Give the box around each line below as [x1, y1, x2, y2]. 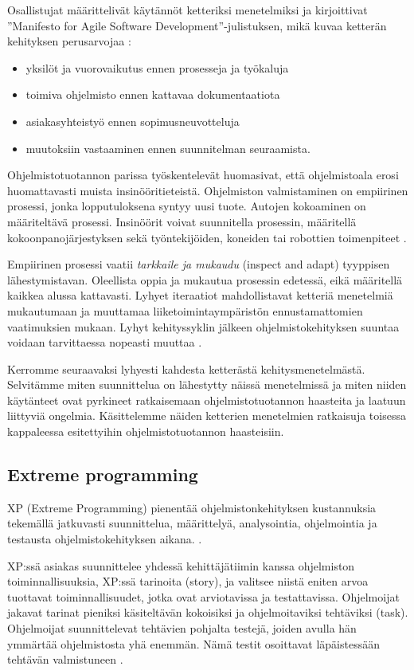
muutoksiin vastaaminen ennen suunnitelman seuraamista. [25, 139, 310, 156]
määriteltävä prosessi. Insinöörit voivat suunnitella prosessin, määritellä [7, 213, 357, 229]
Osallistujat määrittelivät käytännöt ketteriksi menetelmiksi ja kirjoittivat [7, 2, 368, 18]
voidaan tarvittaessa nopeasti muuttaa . [7, 334, 202, 351]
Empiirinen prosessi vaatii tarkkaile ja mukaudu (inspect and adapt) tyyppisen [7, 256, 390, 272]
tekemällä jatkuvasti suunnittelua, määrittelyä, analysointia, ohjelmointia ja [7, 515, 377, 531]
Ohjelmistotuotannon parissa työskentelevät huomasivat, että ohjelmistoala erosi [7, 167, 399, 183]
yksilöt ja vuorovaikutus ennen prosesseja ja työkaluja [25, 59, 289, 76]
